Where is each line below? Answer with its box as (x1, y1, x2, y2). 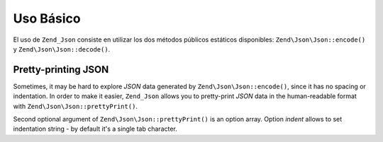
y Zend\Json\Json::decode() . (13, 45, 111, 53)
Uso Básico (13, 11, 81, 26)
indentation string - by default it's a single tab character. (13, 124, 177, 134)
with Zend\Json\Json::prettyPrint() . (13, 102, 138, 110)
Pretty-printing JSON (13, 64, 109, 76)
